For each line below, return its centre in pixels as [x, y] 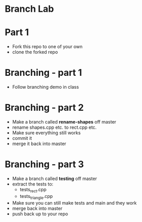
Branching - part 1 [43, 73]
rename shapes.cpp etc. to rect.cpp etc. [54, 127]
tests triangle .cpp [36, 197]
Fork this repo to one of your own [47, 47]
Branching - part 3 [44, 164]
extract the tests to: [33, 184]
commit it [22, 138]
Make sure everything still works [46, 133]
